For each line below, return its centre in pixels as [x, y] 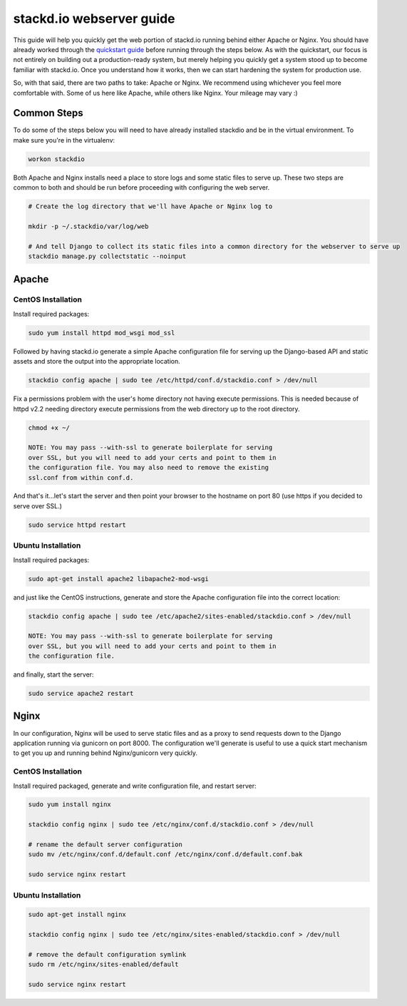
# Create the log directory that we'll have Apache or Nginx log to [150, 206]
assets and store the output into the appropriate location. [97, 361]
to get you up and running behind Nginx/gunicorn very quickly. [105, 753]
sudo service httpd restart [77, 525]
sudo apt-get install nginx [77, 915]
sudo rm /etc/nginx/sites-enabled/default [103, 965]
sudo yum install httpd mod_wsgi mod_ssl [102, 333]
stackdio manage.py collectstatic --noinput [107, 256]
